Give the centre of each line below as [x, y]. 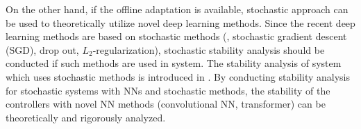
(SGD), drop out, [42, 49]
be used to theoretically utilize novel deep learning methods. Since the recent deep [180, 22]
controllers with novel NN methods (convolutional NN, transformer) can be [166, 104]
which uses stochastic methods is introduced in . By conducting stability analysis [178, 76]
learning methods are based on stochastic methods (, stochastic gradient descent [176, 36]
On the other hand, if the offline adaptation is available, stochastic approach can [177, 9]
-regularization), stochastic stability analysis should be [209, 49]
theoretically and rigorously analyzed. [86, 117]
